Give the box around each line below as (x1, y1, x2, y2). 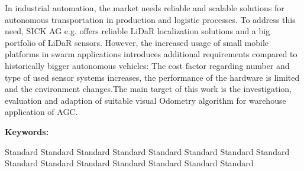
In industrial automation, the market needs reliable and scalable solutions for (5, 2, 284, 14)
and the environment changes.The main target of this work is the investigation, (5, 83, 292, 95)
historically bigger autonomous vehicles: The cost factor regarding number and (5, 59, 290, 71)
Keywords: (5, 125, 49, 137)
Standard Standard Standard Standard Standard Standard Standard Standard (5, 145, 290, 157)
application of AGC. (5, 106, 78, 118)
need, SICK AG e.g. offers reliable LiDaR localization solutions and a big (5, 25, 270, 37)
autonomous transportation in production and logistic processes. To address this (5, 13, 296, 25)
